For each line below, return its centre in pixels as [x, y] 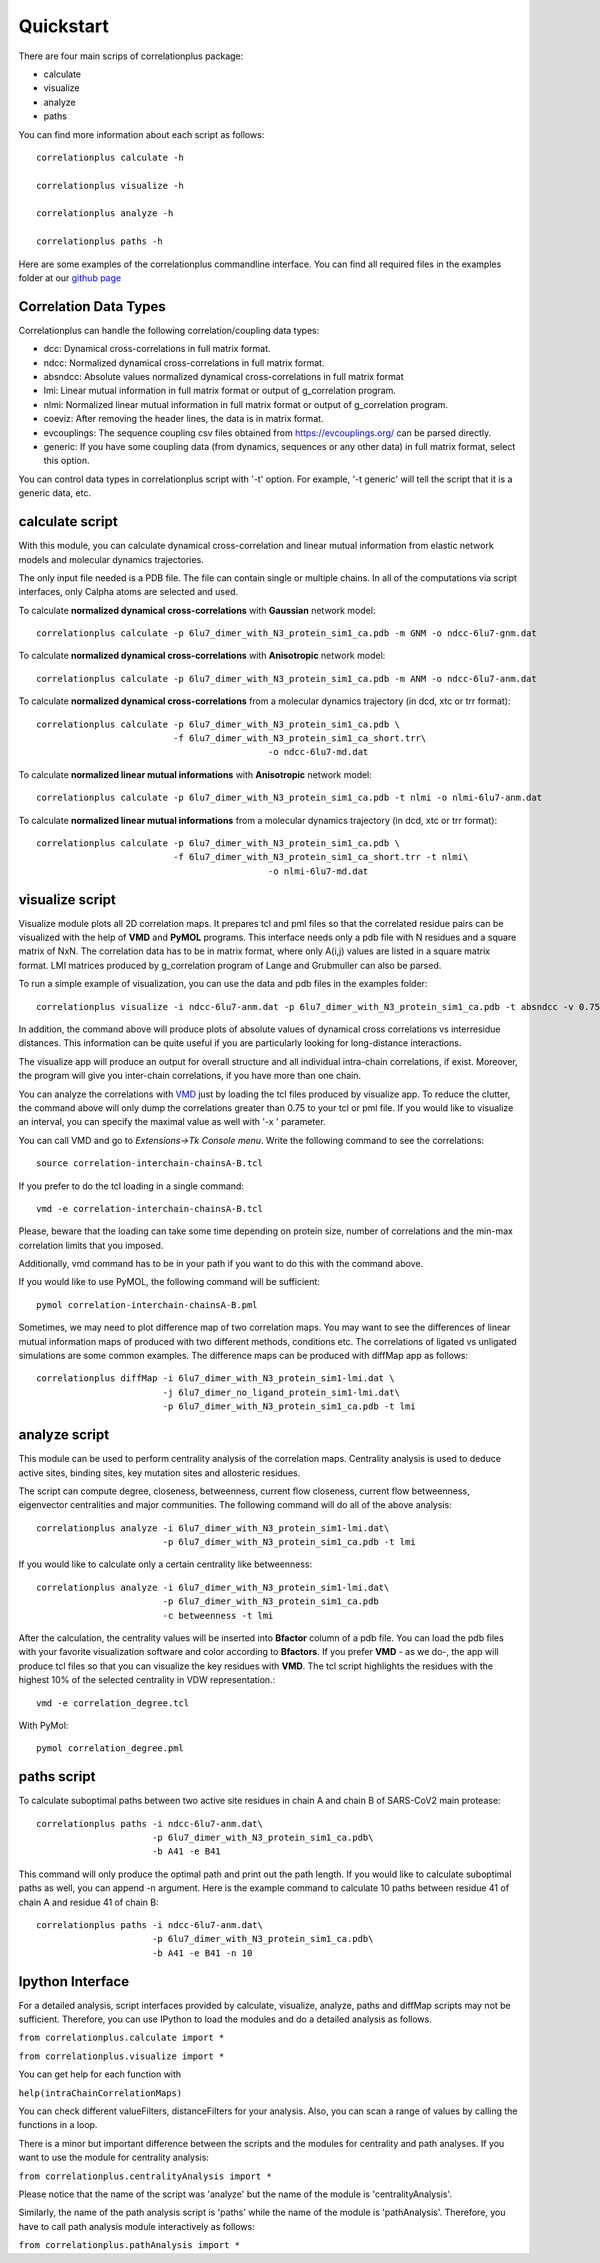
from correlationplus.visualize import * [121, 2056]
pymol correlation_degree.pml [110, 1748]
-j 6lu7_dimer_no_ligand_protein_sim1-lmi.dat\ [281, 1392]
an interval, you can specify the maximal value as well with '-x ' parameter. [172, 1122]
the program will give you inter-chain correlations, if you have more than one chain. [190, 1076]
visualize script [67, 899]
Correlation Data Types [92, 306]
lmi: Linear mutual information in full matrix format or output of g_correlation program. [220, 391]
